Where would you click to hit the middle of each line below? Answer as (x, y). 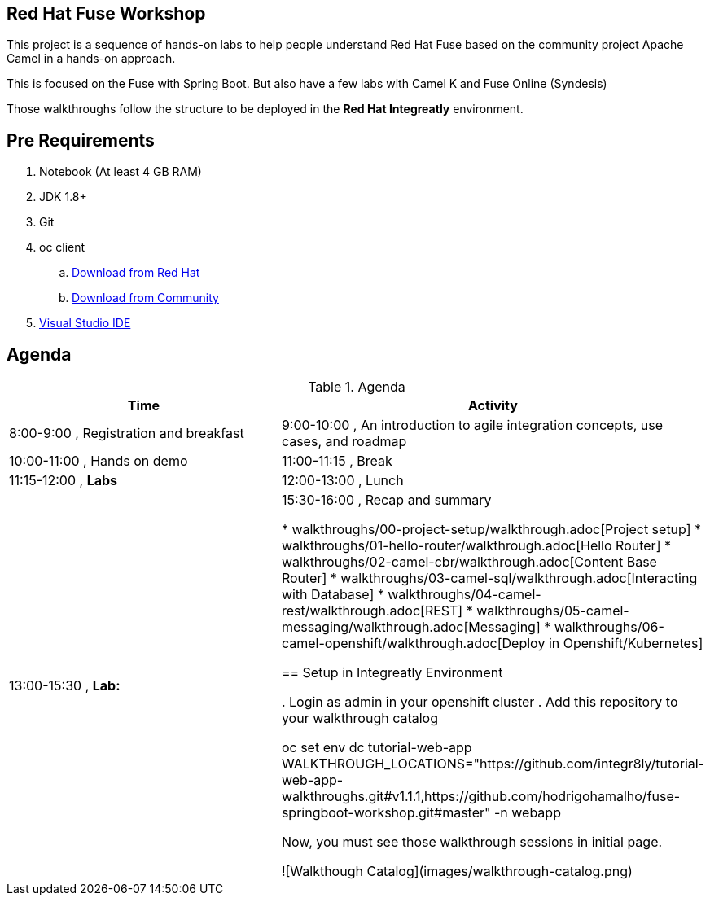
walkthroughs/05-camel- (553, 611)
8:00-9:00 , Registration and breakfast (127, 433)
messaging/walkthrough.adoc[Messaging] (411, 627)
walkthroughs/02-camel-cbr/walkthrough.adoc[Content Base (469, 562)
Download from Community (145, 298)
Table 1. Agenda (357, 387)
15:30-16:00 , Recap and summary (386, 500)
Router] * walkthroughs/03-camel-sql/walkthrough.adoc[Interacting (489, 578)
